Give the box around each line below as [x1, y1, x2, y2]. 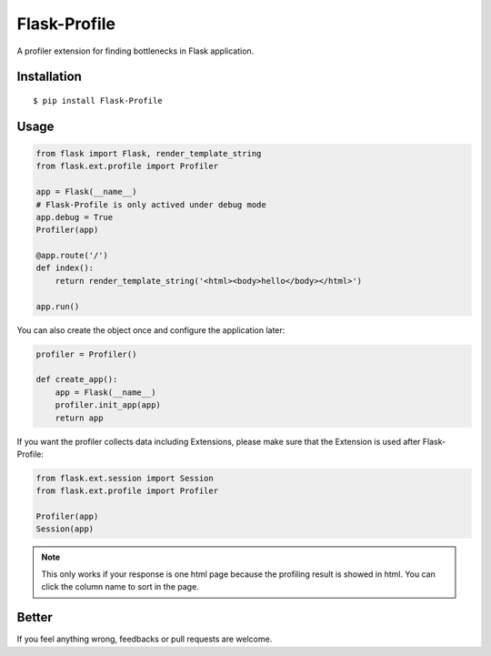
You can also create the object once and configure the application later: [16, 324, 286, 336]
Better [16, 610, 54, 625]
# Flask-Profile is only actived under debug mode [35, 199, 267, 209]
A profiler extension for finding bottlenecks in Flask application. [16, 45, 255, 56]
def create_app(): [35, 374, 118, 385]
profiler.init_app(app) [55, 400, 161, 410]
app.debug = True [35, 212, 114, 222]
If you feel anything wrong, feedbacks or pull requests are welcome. [16, 633, 273, 645]
